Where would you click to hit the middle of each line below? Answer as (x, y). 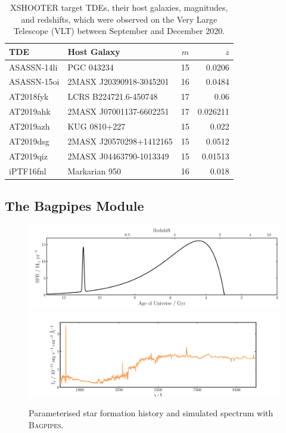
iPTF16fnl (28, 171)
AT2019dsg (29, 141)
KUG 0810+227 (97, 126)
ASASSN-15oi (34, 82)
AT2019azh (29, 126)
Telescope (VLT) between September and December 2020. (119, 31)
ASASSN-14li (33, 67)
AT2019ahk (30, 111)
